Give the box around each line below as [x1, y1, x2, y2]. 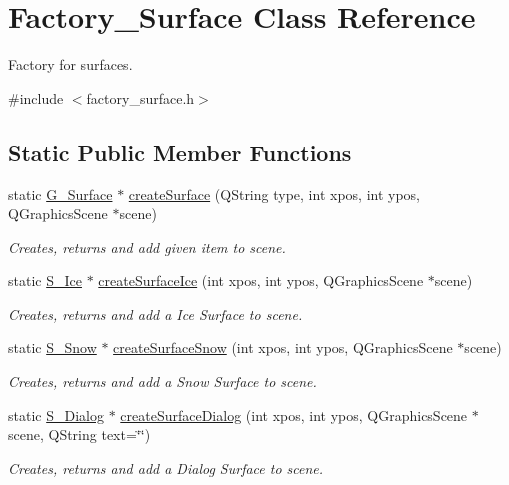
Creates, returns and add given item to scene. [8, 236, 286, 257]
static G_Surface [8, 183, 113, 204]
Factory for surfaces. [8, 54, 133, 75]
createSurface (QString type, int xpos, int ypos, [128, 183, 421, 204]
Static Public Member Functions [8, 136, 352, 167]
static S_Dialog [8, 404, 104, 425]
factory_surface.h [86, 87, 195, 108]
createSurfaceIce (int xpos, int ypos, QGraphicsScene [98, 270, 424, 291]
